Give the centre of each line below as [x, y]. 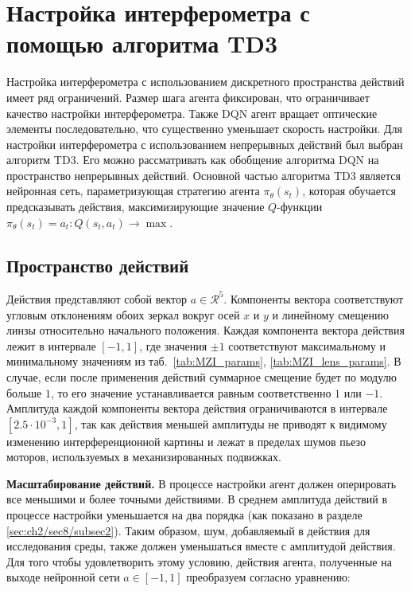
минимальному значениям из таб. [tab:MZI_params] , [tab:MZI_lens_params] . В [204, 361]
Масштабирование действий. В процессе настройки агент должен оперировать [202, 483]
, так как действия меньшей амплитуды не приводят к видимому [231, 423]
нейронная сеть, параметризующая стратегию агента [133, 191]
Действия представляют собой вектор [97, 298]
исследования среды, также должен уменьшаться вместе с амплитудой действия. [201, 546]
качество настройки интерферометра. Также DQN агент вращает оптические [192, 113]
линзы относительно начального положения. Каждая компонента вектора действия [205, 330]
